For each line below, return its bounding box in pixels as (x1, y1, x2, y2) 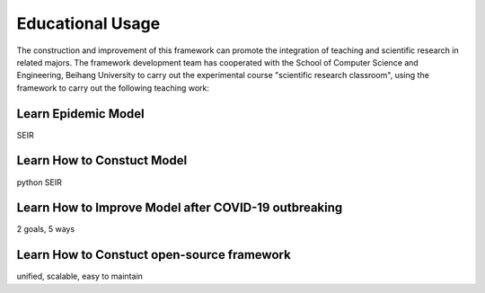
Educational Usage (16, 13, 161, 33)
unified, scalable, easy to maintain (16, 271, 144, 282)
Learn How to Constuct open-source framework (16, 247, 291, 262)
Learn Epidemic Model (16, 106, 145, 121)
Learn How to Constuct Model (16, 153, 188, 168)
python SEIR (16, 176, 63, 188)
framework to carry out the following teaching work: (16, 82, 210, 93)
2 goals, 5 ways (16, 224, 75, 235)
